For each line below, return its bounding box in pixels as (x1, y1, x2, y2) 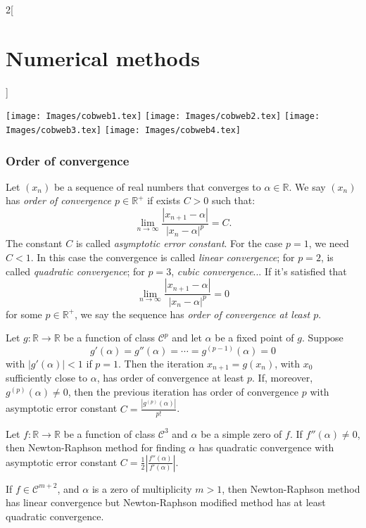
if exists (147, 193, 181, 208)
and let (172, 330, 202, 345)
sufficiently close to (6, 370, 88, 385)
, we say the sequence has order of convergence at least (75, 306, 310, 321)
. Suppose (302, 330, 343, 345)
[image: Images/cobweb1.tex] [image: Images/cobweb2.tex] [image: (6, 111, 320, 122)
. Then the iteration (118, 356, 204, 370)
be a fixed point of (215, 330, 294, 345)
